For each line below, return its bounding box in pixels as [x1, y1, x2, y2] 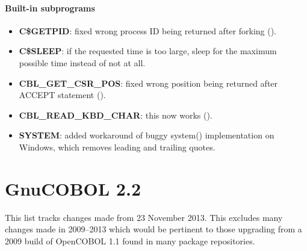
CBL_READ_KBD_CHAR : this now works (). [19, 108, 212, 121]
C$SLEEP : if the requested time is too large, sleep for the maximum [19, 45, 277, 57]
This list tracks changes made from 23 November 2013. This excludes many [5, 211, 283, 223]
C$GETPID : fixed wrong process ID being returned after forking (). [19, 24, 277, 37]
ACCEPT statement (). [19, 88, 106, 101]
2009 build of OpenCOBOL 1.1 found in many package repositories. [5, 234, 255, 247]
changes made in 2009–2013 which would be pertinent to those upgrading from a [5, 223, 302, 235]
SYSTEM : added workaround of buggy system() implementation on [19, 129, 274, 141]
